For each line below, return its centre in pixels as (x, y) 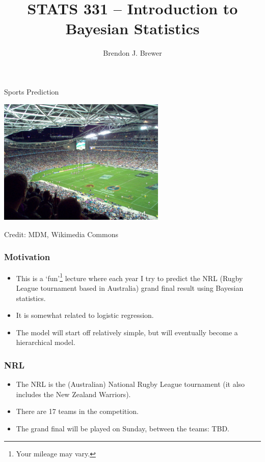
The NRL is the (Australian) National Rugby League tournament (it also (130, 384)
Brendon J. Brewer (132, 53)
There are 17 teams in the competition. (77, 411)
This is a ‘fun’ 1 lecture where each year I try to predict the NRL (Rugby (129, 277)
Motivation (27, 257)
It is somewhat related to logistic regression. (85, 315)
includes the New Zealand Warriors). (73, 394)
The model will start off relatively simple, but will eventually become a (127, 332)
